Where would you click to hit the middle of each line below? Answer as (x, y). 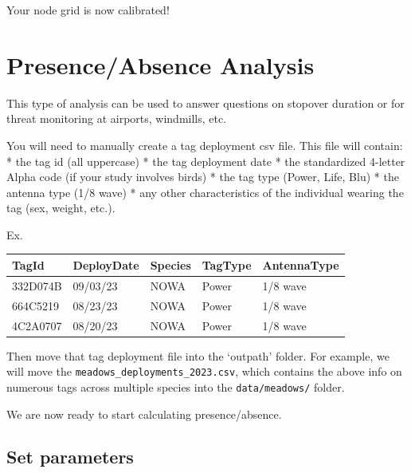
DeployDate (106, 264)
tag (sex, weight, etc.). (61, 208)
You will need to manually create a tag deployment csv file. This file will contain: (205, 145)
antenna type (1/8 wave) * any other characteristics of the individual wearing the (205, 192)
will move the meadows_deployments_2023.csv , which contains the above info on (204, 371)
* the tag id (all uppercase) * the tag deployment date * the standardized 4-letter (206, 161)
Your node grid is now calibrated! (88, 10)
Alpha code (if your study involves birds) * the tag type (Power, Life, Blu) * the (203, 177)
